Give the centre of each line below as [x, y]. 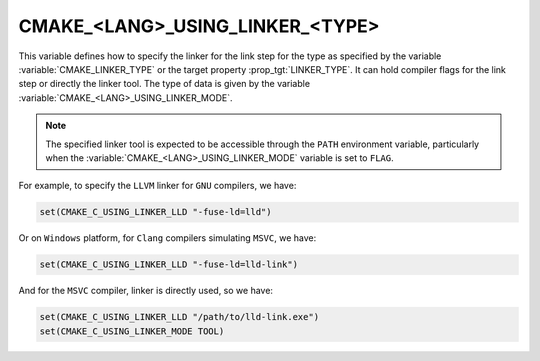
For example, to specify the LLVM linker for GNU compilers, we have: [157, 186]
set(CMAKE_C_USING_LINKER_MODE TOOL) [132, 331]
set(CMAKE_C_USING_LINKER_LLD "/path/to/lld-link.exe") [179, 317]
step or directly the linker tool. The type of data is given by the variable [164, 84]
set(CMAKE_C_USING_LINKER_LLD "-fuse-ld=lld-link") [169, 264]
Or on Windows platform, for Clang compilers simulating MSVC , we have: [167, 238]
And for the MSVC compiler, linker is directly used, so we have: [146, 291]
